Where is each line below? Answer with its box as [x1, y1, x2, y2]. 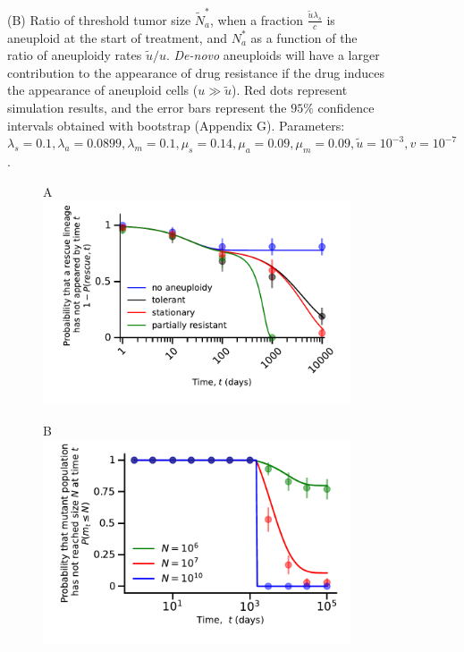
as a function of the [250, 28, 358, 47]
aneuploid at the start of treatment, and [7, 28, 227, 47]
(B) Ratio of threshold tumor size [7, 10, 191, 29]
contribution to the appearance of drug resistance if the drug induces [7, 63, 385, 81]
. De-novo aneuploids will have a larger [165, 46, 380, 64]
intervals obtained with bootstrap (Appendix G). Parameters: [7, 115, 345, 134]
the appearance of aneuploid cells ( [7, 80, 198, 99]
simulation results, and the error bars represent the [7, 97, 287, 116]
